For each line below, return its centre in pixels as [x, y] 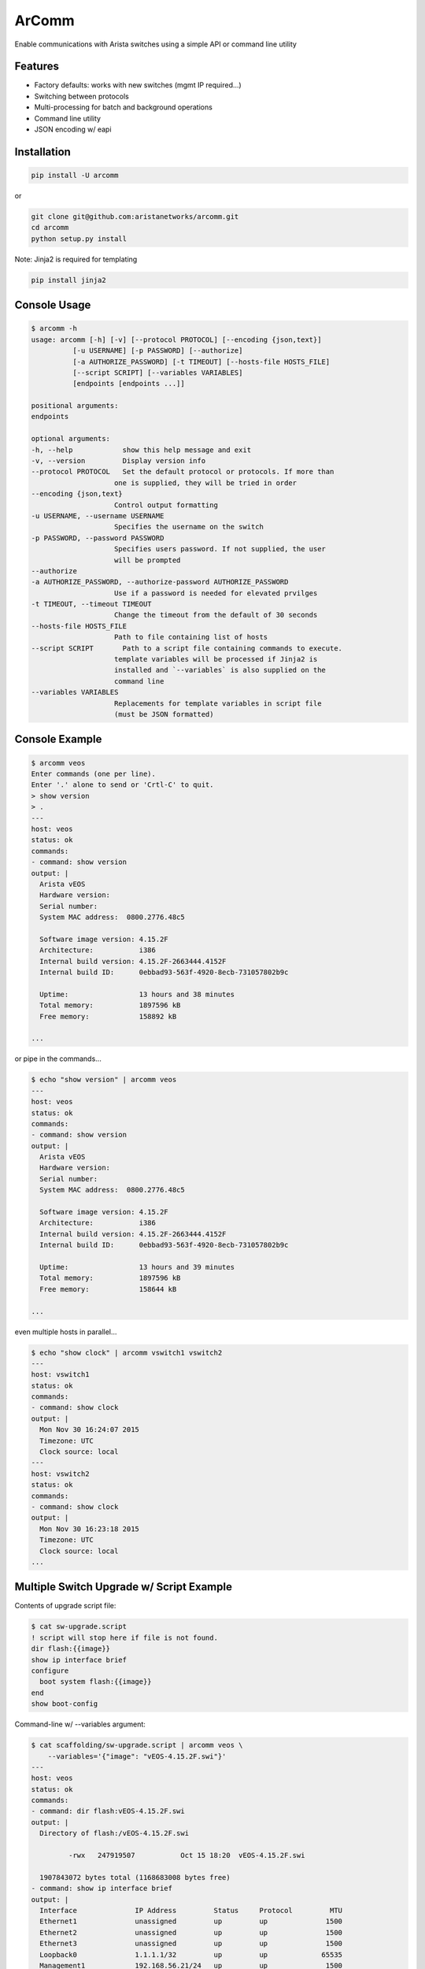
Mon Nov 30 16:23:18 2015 [89, 1529]
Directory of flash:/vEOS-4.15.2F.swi [114, 1834]
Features [37, 67]
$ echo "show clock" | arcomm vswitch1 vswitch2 [127, 1352]
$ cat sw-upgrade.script [79, 1627]
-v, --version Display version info [118, 461]
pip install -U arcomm [75, 176]
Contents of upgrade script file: [65, 1606]
